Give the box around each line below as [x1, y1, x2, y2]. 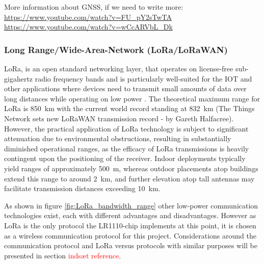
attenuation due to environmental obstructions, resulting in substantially [4, 133, 231, 144]
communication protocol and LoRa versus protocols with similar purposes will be [4, 240, 257, 251]
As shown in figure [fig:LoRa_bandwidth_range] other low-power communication [4, 200, 258, 210]
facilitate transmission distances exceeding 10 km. [4, 183, 161, 194]
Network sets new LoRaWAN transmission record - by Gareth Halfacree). [4, 113, 234, 123]
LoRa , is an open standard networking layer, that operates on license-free [4, 63, 233, 73]
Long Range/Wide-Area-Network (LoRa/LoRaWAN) [4, 43, 228, 56]
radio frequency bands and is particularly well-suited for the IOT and [35, 73, 252, 84]
